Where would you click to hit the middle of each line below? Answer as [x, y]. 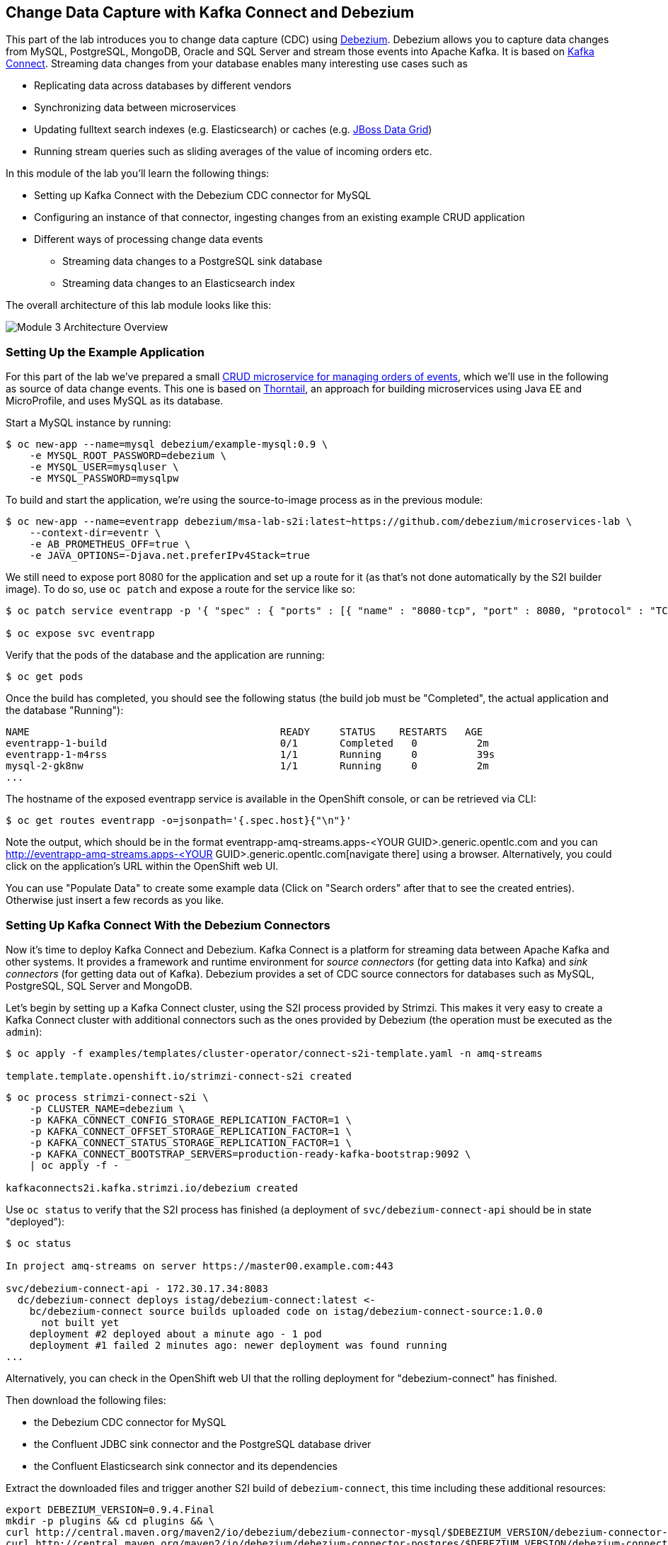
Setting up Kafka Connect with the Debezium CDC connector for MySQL [203, 196]
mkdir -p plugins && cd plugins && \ [110, 1521]
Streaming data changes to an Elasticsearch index [179, 283]
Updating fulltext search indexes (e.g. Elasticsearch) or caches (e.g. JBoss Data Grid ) [233, 130]
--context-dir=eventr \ [95, 533]
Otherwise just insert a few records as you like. [115, 900]
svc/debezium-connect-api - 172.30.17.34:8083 [137, 1288]
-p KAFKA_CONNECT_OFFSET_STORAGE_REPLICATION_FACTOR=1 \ [190, 1131]
